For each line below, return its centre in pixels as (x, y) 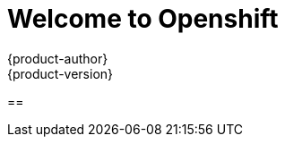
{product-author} (58, 58)
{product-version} (60, 73)
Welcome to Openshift (143, 19)
